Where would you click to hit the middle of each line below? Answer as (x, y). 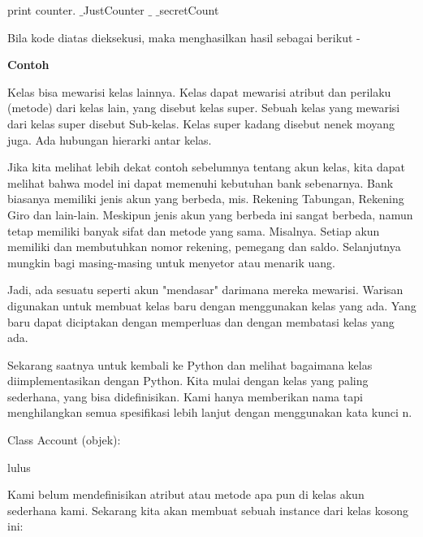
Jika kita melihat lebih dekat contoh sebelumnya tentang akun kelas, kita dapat (206, 167)
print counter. (42, 10)
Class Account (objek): (64, 440)
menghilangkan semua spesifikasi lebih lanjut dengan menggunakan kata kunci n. (210, 412)
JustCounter (114, 10)
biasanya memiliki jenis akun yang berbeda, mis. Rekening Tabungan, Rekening (206, 199)
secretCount (189, 10)
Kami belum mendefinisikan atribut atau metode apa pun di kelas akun (186, 494)
